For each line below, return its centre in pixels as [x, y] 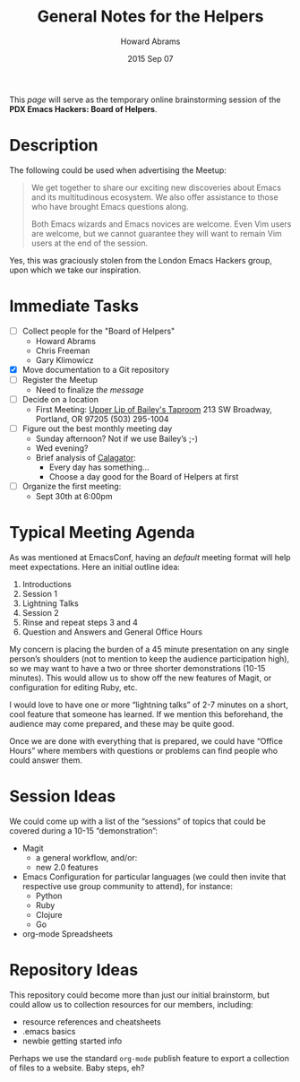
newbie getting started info [72, 1041]
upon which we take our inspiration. [75, 270]
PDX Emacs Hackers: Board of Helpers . [83, 108]
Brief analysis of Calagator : [86, 458]
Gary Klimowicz [64, 359]
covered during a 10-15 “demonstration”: [84, 831]
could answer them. [46, 760]
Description [54, 146]
